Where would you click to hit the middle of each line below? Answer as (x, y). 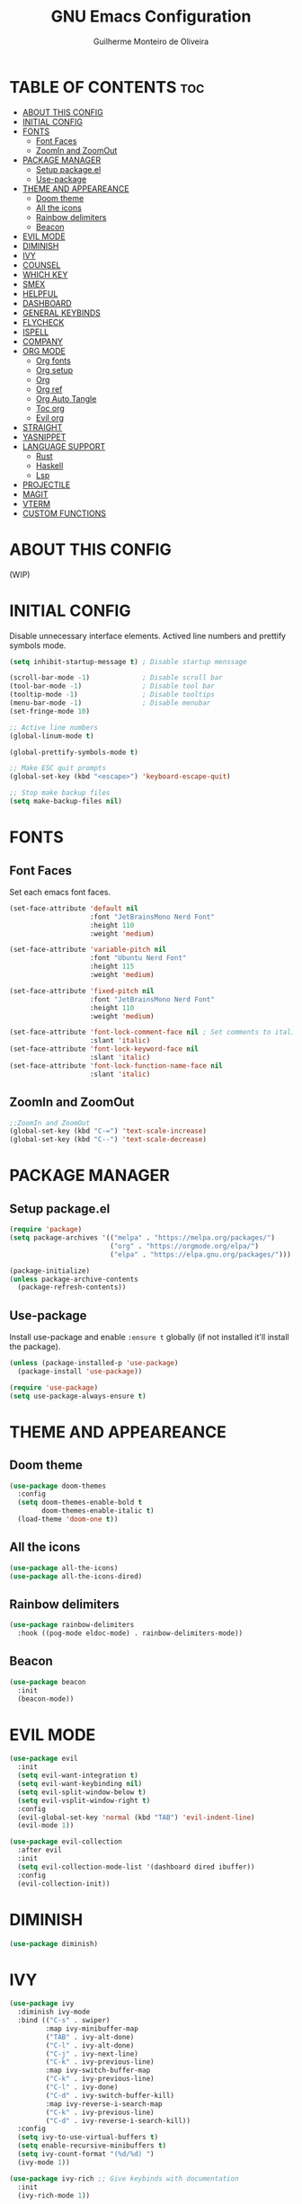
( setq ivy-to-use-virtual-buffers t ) (88, 2137)
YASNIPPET (44, 437)
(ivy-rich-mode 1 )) (54, 2195)
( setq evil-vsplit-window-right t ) (84, 1800)
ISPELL (36, 332)
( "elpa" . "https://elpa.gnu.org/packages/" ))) (200, 1254)
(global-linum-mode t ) (52, 736)
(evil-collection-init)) (64, 1884)
